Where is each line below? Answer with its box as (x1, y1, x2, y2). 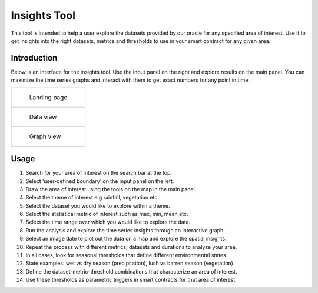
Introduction (11, 53, 58, 63)
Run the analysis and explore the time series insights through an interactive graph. (25, 227, 225, 234)
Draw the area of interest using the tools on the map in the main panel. (25, 185, 197, 192)
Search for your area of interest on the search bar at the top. (25, 169, 173, 177)
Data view (29, 112, 57, 121)
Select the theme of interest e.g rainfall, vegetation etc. (25, 194, 159, 201)
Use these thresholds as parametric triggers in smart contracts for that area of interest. (25, 277, 237, 284)
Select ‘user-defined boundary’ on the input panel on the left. (25, 177, 174, 185)
